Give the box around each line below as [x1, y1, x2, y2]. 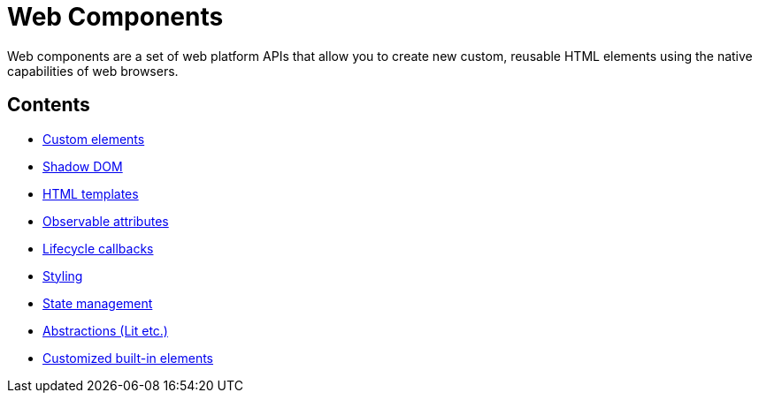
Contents [7, 94, 90, 117]
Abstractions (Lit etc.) [42, 322, 168, 338]
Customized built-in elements [42, 350, 214, 366]
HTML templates [42, 185, 139, 201]
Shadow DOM [42, 158, 123, 174]
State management [42, 295, 153, 311]
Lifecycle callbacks [42, 240, 154, 256]
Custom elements [42, 131, 145, 147]
